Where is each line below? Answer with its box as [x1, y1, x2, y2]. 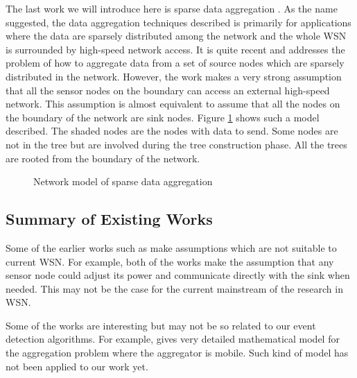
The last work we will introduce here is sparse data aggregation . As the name [6, 1, 338, 15]
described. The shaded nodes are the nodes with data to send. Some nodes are [6, 123, 338, 138]
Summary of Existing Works [6, 208, 213, 230]
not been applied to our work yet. [6, 359, 148, 373]
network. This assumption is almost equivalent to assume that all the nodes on [6, 96, 340, 111]
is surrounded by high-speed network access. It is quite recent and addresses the [6, 42, 345, 56]
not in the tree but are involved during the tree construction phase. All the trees [6, 137, 347, 151]
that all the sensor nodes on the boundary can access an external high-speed [6, 83, 330, 97]
